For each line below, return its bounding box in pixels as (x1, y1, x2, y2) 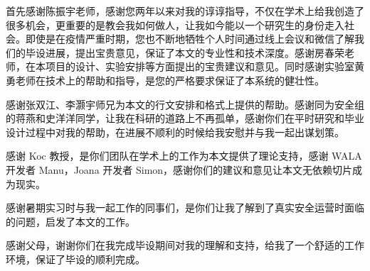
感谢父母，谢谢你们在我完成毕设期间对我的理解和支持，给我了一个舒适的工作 (6, 238, 364, 253)
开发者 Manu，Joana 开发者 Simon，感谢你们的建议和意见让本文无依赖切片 (6, 162, 353, 177)
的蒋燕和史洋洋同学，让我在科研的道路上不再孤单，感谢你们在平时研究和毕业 (6, 111, 364, 126)
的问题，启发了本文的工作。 (6, 214, 135, 228)
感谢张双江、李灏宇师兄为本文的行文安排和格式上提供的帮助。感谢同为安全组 (6, 96, 364, 111)
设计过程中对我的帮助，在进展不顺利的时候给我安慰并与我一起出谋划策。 (6, 124, 344, 139)
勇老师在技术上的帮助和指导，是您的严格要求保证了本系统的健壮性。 (6, 72, 324, 87)
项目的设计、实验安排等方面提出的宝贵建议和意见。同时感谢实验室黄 (45, 59, 364, 74)
